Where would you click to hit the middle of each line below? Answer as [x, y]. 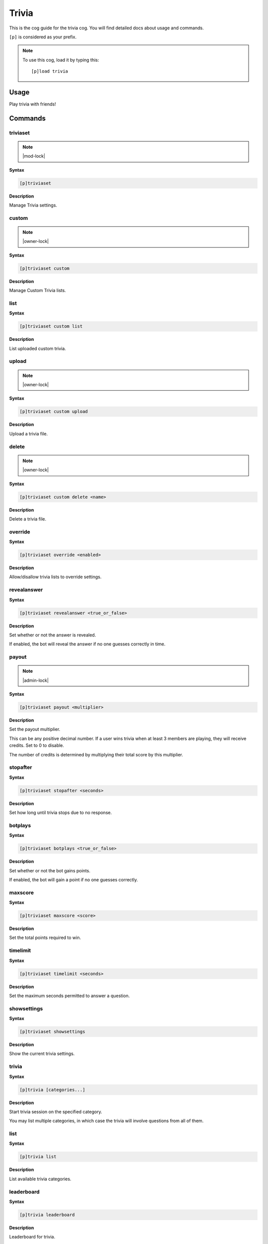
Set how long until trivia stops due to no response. [61, 813]
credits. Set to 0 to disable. [37, 745]
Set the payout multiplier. [35, 729]
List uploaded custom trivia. [38, 348]
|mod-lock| [34, 156]
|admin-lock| [36, 680]
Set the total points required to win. [45, 937]
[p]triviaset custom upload [54, 412]
